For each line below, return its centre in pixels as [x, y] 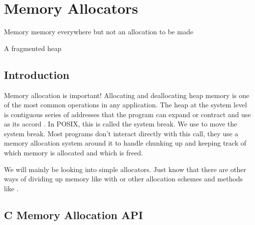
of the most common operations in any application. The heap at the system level [126, 105]
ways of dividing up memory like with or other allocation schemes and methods [124, 179]
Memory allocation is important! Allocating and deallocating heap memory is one [127, 95]
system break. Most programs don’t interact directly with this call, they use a [121, 133]
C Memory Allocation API [73, 214]
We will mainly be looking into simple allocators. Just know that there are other [125, 169]
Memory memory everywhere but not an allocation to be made [99, 32]
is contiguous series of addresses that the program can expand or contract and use [127, 114]
